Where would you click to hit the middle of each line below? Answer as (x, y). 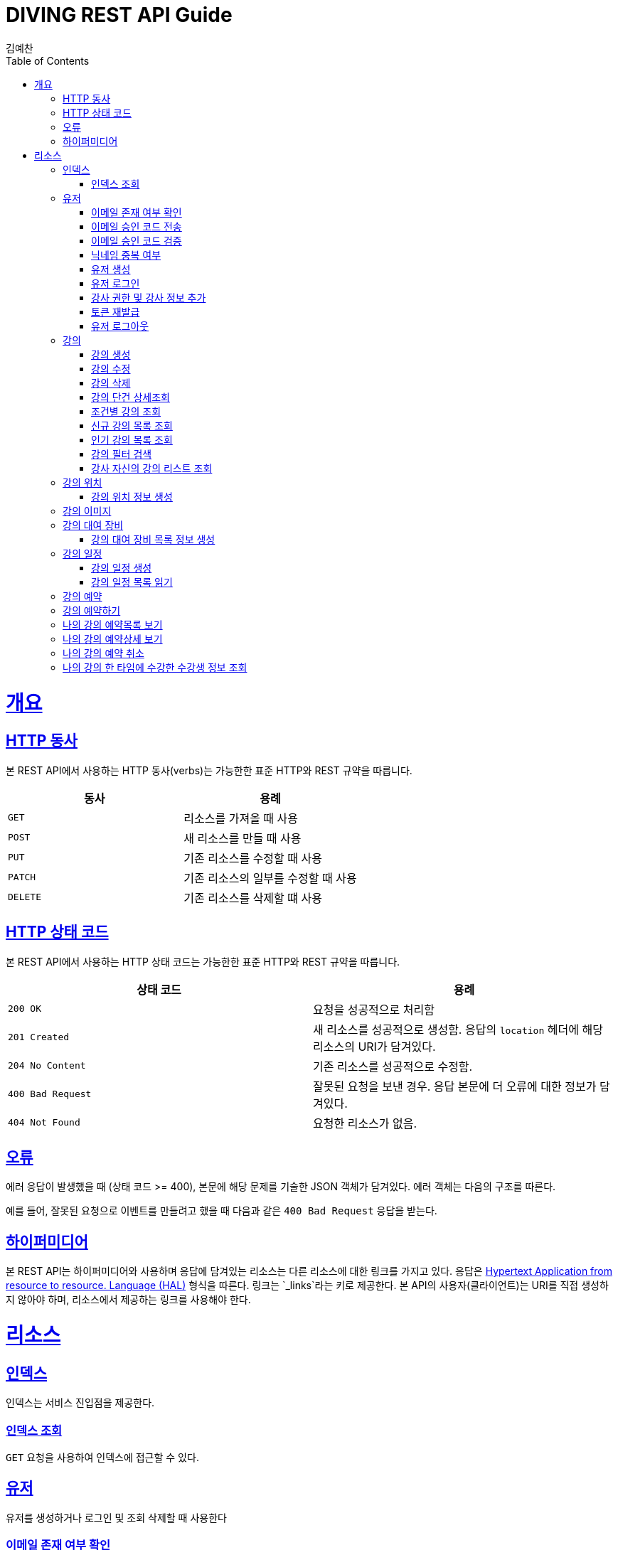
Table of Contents (48, 60)
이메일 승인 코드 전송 (137, 226)
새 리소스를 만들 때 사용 (243, 838)
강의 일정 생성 (122, 567)
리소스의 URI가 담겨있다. (374, 1046)
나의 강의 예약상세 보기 (113, 638)
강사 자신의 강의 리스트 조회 (152, 468)
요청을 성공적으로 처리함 (374, 1009)
